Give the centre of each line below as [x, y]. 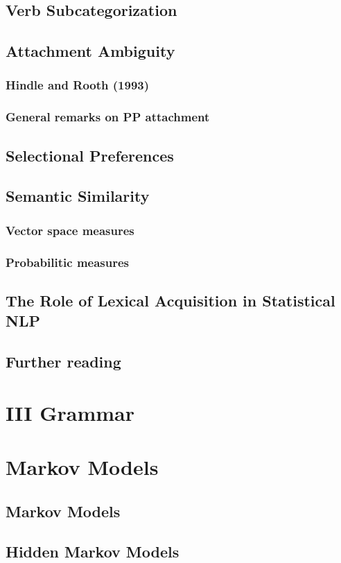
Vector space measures [70, 230]
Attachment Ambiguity [90, 51]
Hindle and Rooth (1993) [78, 85]
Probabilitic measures [68, 262]
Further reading [63, 362]
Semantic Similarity [78, 196]
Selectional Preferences [90, 155]
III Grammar [70, 412]
